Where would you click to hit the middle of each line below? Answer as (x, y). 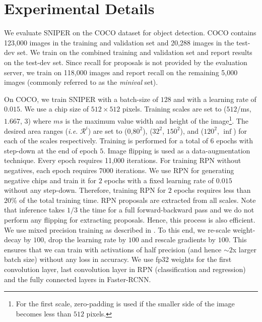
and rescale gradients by (178, 239)
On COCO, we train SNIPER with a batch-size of (81, 99)
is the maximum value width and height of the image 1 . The (157, 120)
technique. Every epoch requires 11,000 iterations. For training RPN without (123, 160)
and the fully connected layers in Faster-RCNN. (78, 279)
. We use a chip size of (54, 109)
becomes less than (44, 313)
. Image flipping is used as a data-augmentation (177, 150)
